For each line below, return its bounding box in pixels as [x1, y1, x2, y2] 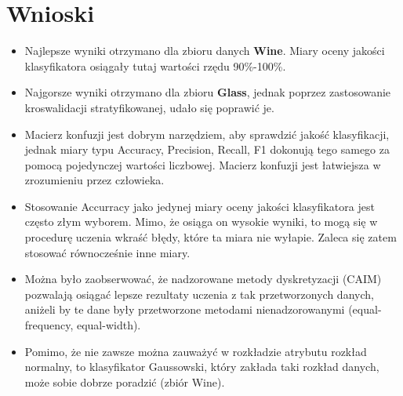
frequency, [24, 317, 74, 333]
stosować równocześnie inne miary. [24, 244, 191, 260]
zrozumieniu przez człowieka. [24, 172, 165, 188]
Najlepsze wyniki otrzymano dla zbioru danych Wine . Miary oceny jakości [24, 42, 385, 59]
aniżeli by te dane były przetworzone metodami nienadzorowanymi [24, 301, 345, 318]
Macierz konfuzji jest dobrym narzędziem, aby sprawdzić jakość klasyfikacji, [24, 125, 390, 142]
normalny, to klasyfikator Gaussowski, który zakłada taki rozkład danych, [24, 358, 379, 375]
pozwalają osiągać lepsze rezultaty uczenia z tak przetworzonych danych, [24, 285, 374, 302]
